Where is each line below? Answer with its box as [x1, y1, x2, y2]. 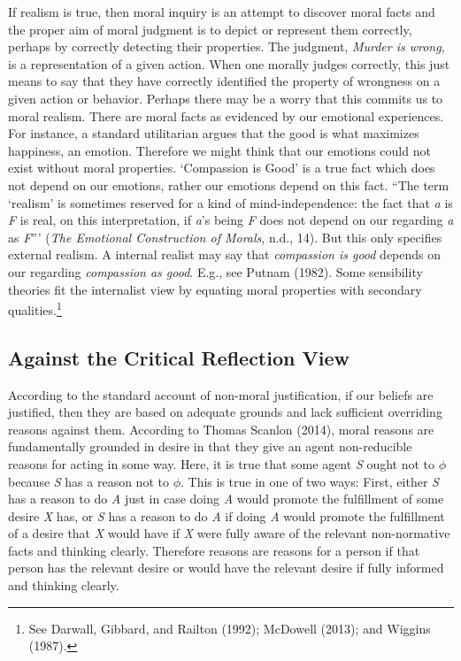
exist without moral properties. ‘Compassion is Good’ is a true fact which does [8, 158, 435, 177]
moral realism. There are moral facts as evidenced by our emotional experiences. [8, 106, 444, 125]
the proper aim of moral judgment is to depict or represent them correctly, [8, 19, 412, 38]
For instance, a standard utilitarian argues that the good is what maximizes [8, 124, 419, 142]
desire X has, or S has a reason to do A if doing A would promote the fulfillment [8, 506, 445, 525]
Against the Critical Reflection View [8, 343, 350, 371]
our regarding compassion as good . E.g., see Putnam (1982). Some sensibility [8, 262, 423, 281]
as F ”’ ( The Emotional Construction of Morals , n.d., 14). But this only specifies [8, 227, 442, 246]
